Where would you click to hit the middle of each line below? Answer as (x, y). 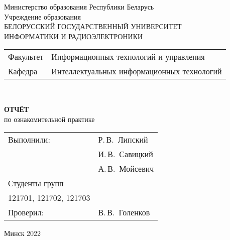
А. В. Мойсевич (126, 169)
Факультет (26, 57)
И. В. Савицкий (126, 154)
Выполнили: (29, 140)
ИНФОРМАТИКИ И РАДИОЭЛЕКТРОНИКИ (74, 36)
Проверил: (26, 212)
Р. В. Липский (123, 140)
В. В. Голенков (124, 212)
